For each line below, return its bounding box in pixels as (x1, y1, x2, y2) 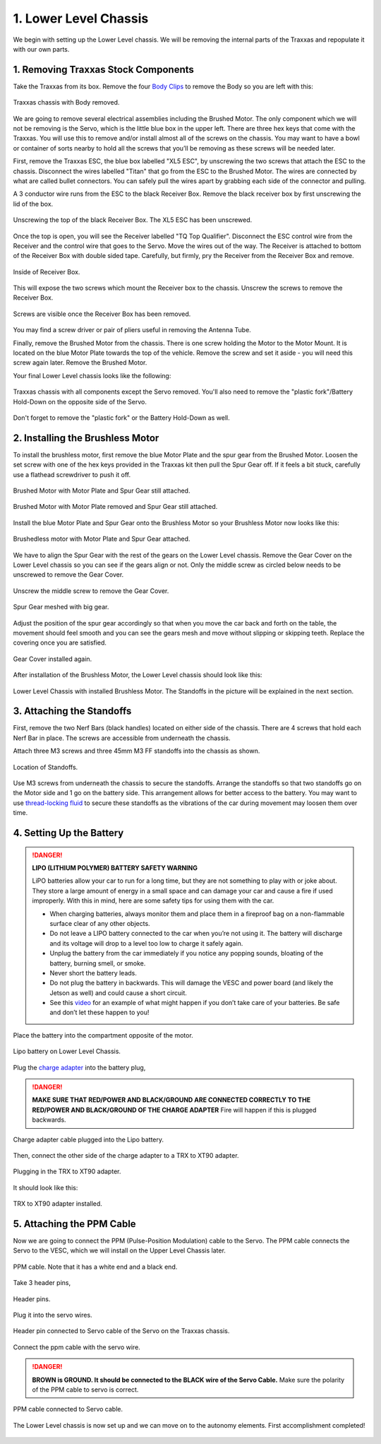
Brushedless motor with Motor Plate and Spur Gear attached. (13, 534, 190, 544)
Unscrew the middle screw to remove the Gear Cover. (13, 587, 169, 595)
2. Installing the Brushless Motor (13, 432, 159, 444)
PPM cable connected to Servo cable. (13, 1405, 123, 1414)
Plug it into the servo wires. (13, 1311, 92, 1319)
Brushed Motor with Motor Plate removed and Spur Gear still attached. (13, 503, 218, 511)
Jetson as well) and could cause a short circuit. (49, 988, 187, 997)
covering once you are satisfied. (13, 638, 107, 647)
